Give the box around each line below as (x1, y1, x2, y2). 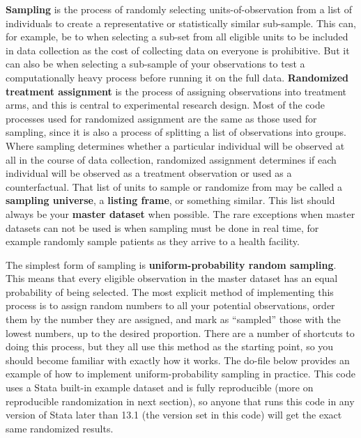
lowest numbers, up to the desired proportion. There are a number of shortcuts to (6, 325, 355, 340)
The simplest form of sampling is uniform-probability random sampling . (6, 257, 337, 272)
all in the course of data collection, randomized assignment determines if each (6, 152, 337, 166)
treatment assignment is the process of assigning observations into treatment (6, 84, 347, 98)
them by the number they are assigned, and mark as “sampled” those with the (6, 312, 341, 327)
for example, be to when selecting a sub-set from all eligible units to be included (6, 29, 348, 44)
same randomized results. (6, 421, 114, 435)
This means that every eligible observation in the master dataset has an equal (6, 271, 338, 286)
